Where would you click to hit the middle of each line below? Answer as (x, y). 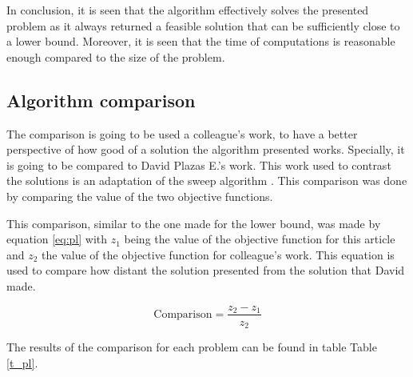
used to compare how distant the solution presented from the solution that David (206, 270)
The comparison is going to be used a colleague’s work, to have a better (182, 133)
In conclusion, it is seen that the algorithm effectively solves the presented (188, 10)
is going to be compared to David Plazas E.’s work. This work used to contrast (199, 164)
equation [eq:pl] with (57, 239)
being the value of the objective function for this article (260, 239)
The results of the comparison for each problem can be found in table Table (192, 347)
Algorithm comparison (101, 100)
